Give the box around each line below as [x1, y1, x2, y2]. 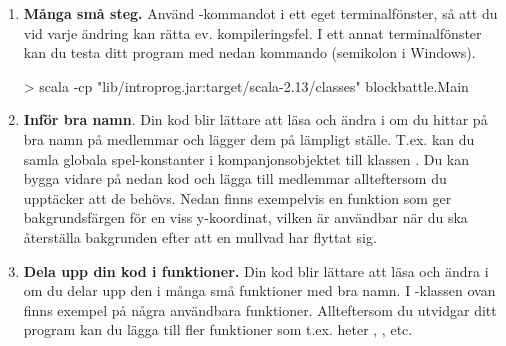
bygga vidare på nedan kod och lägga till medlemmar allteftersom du [23, 168, 447, 189]
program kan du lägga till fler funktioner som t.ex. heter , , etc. [23, 319, 413, 340]
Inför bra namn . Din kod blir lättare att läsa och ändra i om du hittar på [23, 109, 488, 130]
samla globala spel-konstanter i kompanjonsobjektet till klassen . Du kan [23, 148, 470, 169]
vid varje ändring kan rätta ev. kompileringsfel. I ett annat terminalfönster [23, 22, 482, 43]
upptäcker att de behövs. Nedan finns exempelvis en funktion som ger [23, 187, 452, 208]
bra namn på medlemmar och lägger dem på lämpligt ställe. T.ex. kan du [23, 128, 475, 149]
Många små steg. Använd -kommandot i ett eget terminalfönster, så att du [23, 3, 498, 23]
